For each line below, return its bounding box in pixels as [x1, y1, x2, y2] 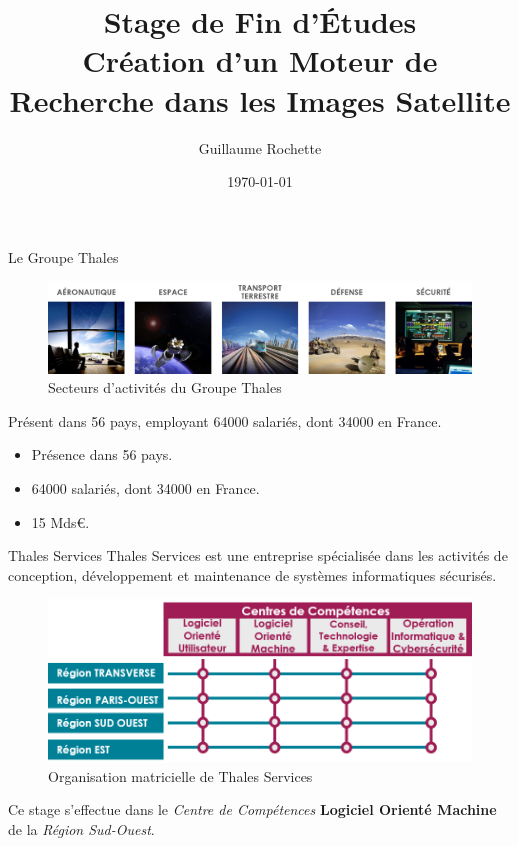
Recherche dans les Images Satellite [9, 79, 511, 120]
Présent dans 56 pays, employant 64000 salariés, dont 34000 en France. [8, 410, 442, 431]
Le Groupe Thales [8, 246, 119, 267]
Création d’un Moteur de [82, 40, 438, 81]
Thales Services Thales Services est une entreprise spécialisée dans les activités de [8, 545, 508, 566]
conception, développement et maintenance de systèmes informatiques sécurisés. [8, 564, 497, 585]
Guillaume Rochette [198, 137, 322, 158]
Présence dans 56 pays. [31, 444, 173, 465]
